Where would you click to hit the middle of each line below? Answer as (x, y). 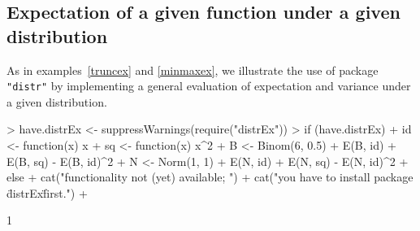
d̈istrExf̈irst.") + (47, 192)
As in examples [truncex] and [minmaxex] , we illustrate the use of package (193, 70)
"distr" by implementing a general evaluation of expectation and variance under (209, 86)
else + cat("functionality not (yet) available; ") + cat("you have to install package (210, 177)
